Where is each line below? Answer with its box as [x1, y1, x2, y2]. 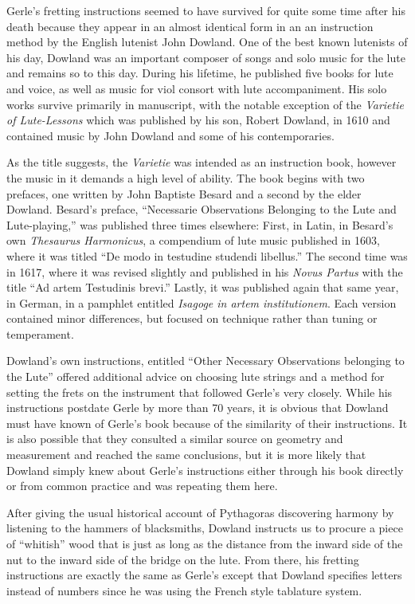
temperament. [6, 325, 74, 342]
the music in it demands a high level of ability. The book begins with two [6, 169, 365, 186]
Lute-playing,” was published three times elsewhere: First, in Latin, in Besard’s [6, 216, 393, 233]
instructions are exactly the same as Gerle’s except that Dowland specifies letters [6, 567, 402, 583]
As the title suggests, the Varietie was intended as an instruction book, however [6, 154, 397, 171]
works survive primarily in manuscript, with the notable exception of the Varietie [6, 96, 404, 112]
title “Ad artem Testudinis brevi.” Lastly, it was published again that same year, [6, 279, 399, 296]
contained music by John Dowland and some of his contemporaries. [6, 127, 335, 143]
